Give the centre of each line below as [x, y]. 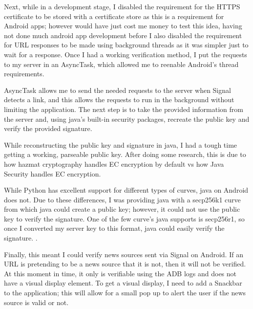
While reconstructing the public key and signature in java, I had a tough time [121, 144]
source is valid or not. [36, 302]
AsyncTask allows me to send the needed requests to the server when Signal [117, 90]
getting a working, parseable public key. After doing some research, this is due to [125, 154]
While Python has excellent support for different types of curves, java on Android [126, 190]
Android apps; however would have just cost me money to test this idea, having [123, 26]
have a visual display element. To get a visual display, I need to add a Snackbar [123, 283]
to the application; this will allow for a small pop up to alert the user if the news [125, 293]
